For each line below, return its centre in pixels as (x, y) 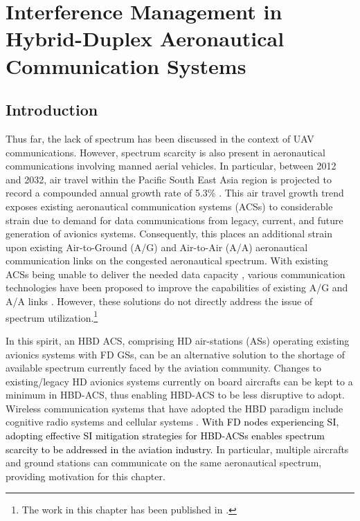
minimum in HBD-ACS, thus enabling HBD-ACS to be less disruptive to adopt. (175, 395)
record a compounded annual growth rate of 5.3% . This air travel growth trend (175, 193)
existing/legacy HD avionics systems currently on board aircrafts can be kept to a (179, 381)
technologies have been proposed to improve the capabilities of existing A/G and (177, 287)
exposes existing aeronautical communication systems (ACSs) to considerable (169, 206)
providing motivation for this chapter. (85, 476)
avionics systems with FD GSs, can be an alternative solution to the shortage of (175, 354)
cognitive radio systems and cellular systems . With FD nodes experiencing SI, (172, 422)
